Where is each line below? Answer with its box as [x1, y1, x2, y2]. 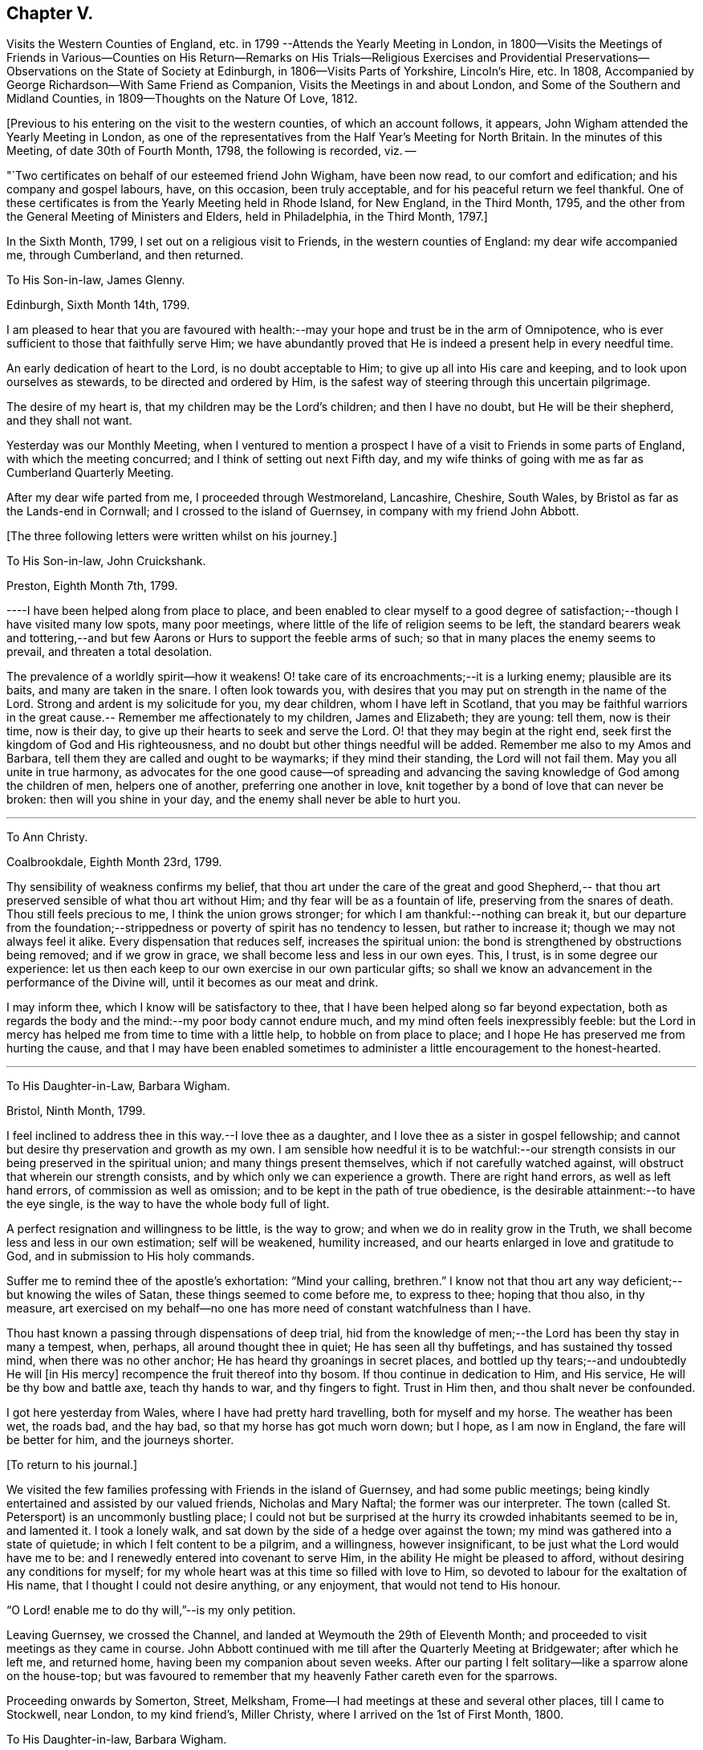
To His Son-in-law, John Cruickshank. [6, 554, 206, 568]
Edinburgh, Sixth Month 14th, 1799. [6, 298, 190, 312]
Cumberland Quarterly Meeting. [6, 466, 174, 480]
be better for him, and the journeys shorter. [6, 1433, 234, 1447]
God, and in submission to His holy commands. [6, 1249, 255, 1264]
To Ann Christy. [6, 830, 88, 844]
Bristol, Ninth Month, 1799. [6, 1104, 146, 1118]
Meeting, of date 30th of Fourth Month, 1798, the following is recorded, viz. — [6, 144, 417, 158]
